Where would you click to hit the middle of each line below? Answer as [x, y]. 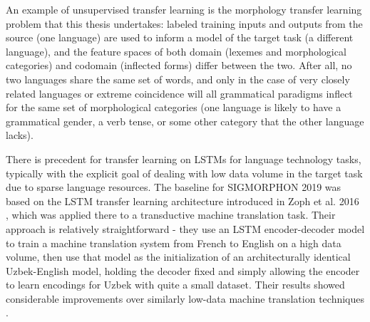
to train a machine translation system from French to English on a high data [174, 243]
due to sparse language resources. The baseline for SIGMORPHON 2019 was [174, 187]
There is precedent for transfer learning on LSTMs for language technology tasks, [184, 159]
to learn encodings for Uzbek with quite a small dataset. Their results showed [175, 285]
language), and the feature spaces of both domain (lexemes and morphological [176, 51]
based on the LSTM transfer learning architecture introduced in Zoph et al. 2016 [183, 201]
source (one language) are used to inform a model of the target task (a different [180, 37]
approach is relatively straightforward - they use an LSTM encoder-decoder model [185, 228]
